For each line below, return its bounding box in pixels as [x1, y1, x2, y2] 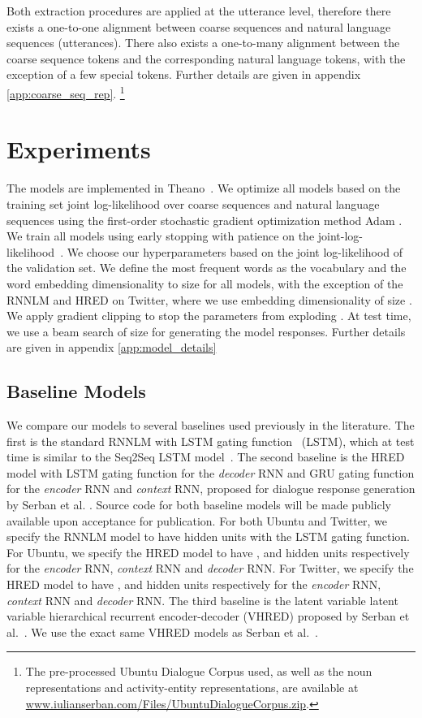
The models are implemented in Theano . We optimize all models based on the [6, 179, 401, 197]
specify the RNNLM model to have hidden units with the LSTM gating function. [6, 528, 410, 545]
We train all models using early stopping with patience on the [6, 227, 315, 244]
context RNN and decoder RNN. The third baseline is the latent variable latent [6, 591, 398, 608]
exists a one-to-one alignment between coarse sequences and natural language [6, 18, 391, 35]
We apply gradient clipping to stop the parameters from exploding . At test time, [6, 307, 411, 324]
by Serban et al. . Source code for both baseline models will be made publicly [6, 496, 391, 513]
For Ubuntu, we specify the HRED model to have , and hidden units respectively [6, 543, 410, 560]
